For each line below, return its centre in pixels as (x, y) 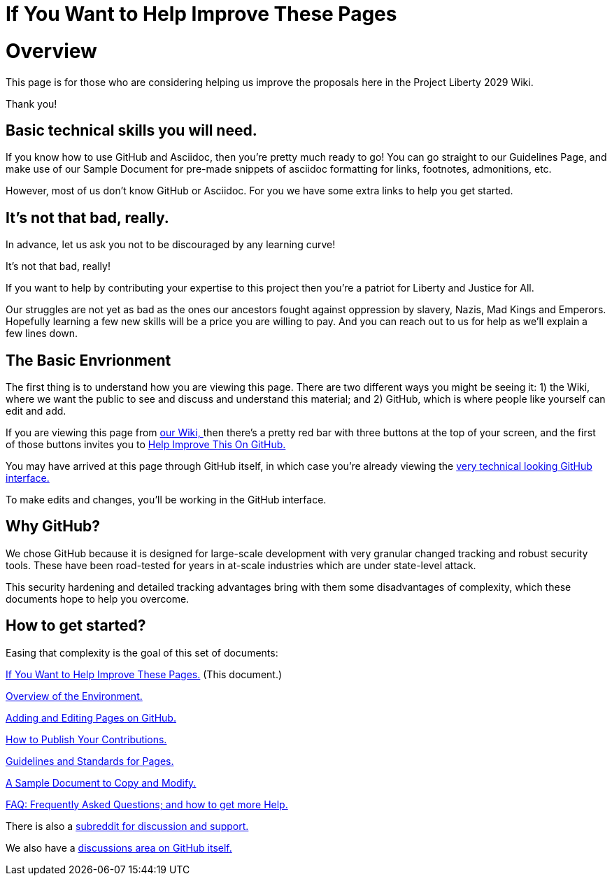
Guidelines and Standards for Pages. (90, 761)
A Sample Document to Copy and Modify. (101, 782)
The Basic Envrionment (88, 360)
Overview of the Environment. (74, 696)
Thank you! (31, 103)
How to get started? (76, 626)
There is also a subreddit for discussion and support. (127, 826)
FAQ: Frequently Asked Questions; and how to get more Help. (147, 804)
